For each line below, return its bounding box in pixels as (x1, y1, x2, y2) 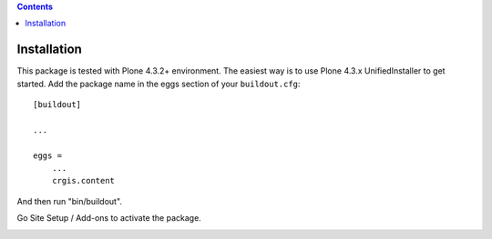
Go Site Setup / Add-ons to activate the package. (16, 213, 202, 224)
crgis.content (51, 175, 116, 186)
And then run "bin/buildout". (16, 195, 123, 206)
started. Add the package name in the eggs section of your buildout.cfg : (16, 78, 301, 89)
